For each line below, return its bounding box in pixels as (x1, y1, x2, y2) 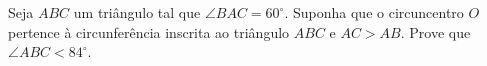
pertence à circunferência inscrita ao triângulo (8, 21, 290, 42)
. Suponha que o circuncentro (284, 2, 464, 22)
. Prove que (400, 21, 471, 42)
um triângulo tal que (73, 2, 201, 22)
